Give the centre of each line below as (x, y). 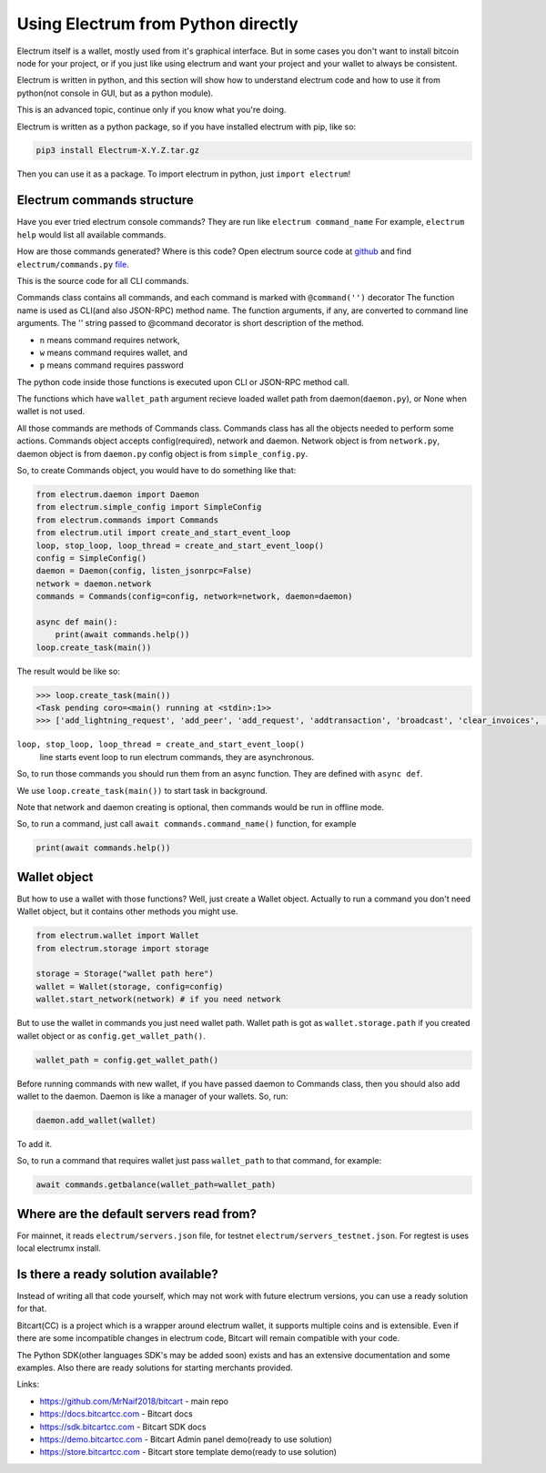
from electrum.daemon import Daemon (118, 495)
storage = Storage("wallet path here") (125, 974)
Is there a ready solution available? (117, 1274)
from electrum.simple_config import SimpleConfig (149, 507)
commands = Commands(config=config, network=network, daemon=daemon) (194, 597)
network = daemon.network (94, 584)
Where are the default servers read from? (137, 1214)
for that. (32, 1309)
